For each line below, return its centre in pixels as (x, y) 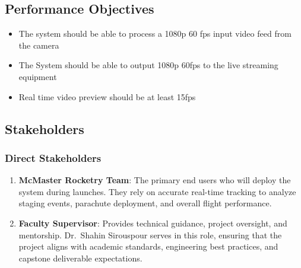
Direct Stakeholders (53, 157)
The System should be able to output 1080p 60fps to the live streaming (148, 65)
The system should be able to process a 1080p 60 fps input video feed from (155, 33)
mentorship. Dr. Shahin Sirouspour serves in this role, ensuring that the (150, 234)
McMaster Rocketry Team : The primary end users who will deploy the (155, 180)
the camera (39, 45)
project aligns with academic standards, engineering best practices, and (148, 246)
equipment (38, 76)
